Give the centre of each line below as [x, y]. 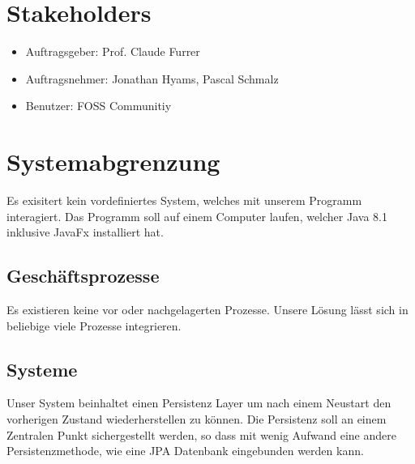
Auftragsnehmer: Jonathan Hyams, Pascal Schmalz [152, 78]
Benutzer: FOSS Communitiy [98, 106]
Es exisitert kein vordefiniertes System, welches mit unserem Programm [184, 200]
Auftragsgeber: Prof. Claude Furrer [113, 51]
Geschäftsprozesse [83, 276]
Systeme [42, 369]
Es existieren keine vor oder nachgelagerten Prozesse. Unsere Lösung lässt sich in [207, 310]
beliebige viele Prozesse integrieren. [94, 325]
